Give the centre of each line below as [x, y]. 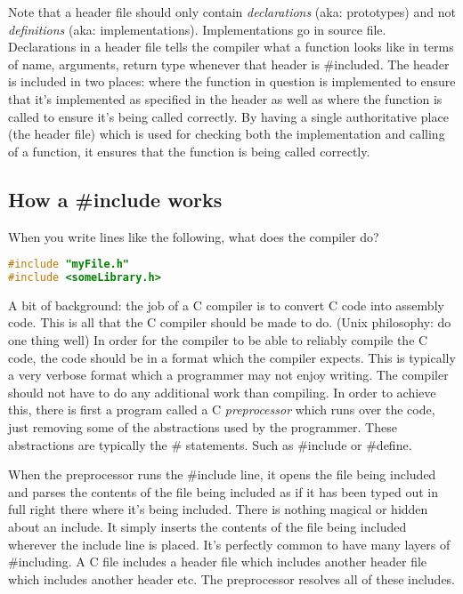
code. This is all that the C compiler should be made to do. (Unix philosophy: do [230, 322]
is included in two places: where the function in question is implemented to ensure [232, 81]
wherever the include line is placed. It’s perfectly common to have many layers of [229, 544]
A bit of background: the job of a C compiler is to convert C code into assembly [226, 305]
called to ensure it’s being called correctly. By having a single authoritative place [228, 116]
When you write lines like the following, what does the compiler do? [194, 236]
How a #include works [115, 199]
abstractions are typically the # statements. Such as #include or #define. [210, 444]
